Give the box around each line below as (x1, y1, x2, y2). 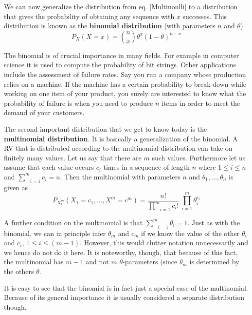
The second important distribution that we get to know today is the (4, 123, 207, 134)
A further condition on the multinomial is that (4, 217, 143, 227)
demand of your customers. (4, 107, 85, 118)
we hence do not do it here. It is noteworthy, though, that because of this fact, (4, 247, 238, 257)
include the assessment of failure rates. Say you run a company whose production (4, 69, 246, 79)
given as (4, 182, 28, 192)
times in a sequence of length (103, 162, 190, 172)
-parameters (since (123, 256, 178, 267)
